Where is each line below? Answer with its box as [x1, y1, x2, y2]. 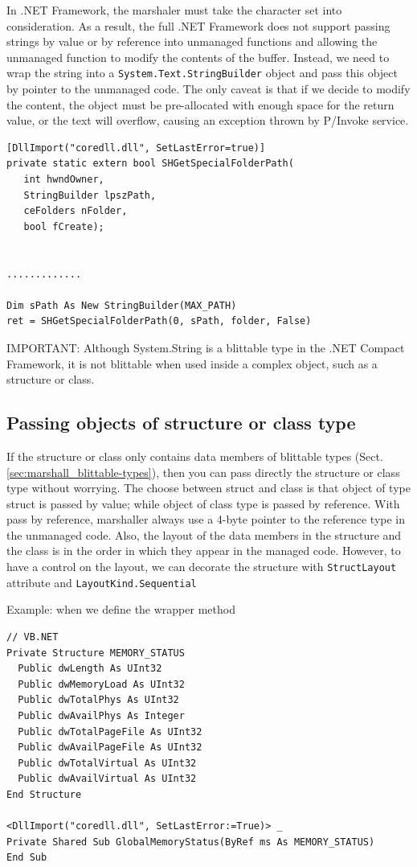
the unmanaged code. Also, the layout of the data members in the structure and [6, 526, 402, 543]
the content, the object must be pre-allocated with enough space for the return [6, 96, 395, 113]
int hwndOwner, [23, 174, 104, 185]
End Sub [6, 852, 47, 864]
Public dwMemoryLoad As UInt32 [18, 678, 185, 690]
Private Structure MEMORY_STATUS [6, 647, 185, 659]
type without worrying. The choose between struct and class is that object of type [6, 479, 411, 496]
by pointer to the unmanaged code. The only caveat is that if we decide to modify [6, 80, 411, 97]
